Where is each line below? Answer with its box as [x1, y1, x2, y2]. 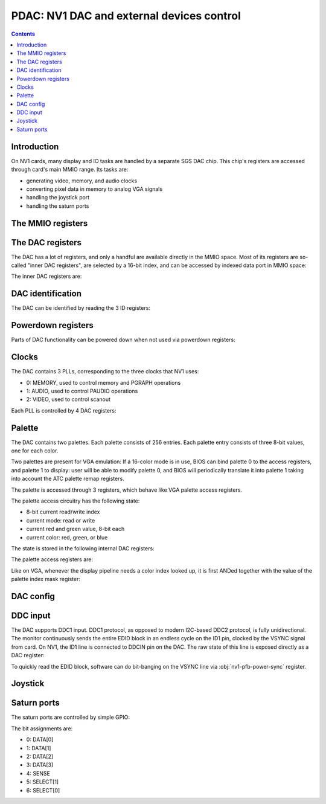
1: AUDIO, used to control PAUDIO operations [26, 387, 138, 394]
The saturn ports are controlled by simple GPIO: [11, 713, 130, 721]
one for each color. [11, 447, 59, 454]
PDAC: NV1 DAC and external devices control [11, 9, 241, 22]
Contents [11, 30, 36, 37]
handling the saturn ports [26, 202, 89, 210]
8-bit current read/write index [26, 508, 100, 516]
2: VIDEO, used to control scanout [26, 396, 111, 403]
